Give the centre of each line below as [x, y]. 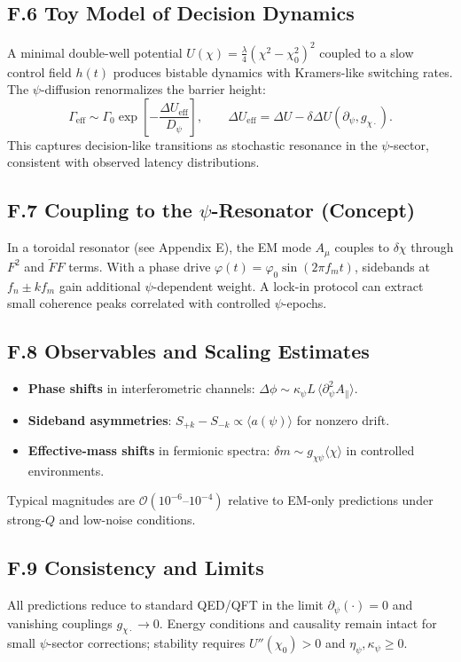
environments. [66, 470]
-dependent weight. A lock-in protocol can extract [288, 285]
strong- [26, 520]
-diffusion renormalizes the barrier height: [153, 89]
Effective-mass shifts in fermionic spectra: [149, 450]
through [432, 247]
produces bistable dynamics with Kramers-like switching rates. [283, 71]
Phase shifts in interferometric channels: [141, 388]
